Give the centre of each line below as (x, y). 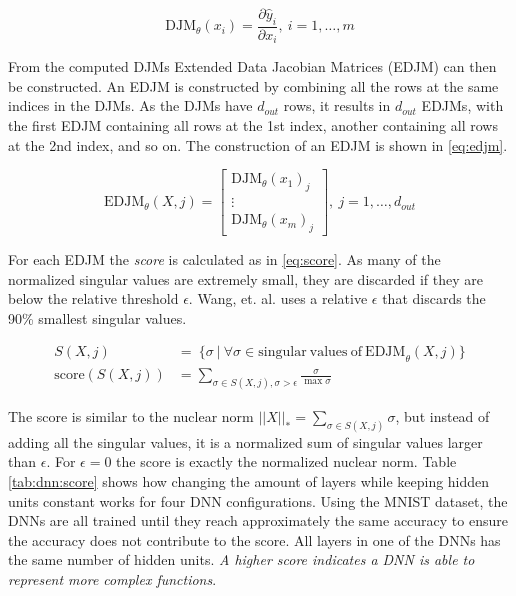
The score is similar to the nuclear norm (131, 416)
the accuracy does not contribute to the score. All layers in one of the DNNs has (254, 539)
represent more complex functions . (112, 579)
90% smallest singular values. (97, 317)
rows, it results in (337, 105)
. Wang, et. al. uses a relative (278, 298)
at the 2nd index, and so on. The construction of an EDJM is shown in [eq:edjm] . (258, 144)
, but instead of (442, 416)
